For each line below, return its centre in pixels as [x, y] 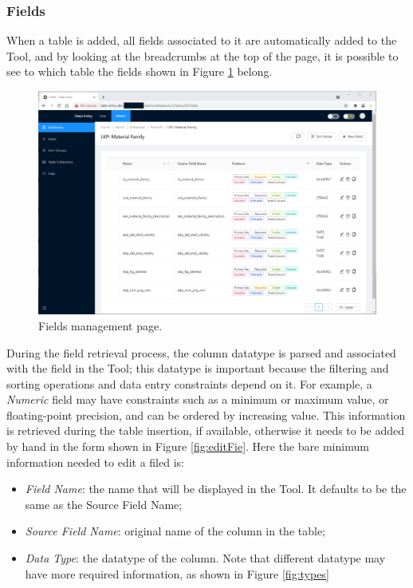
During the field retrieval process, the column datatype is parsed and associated [201, 352]
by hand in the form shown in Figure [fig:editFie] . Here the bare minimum [188, 446]
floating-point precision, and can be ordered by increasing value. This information [206, 414]
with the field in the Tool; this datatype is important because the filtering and [198, 368]
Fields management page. [100, 325]
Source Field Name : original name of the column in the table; [175, 531]
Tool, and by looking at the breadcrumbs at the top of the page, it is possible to [203, 55]
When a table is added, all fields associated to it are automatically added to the [202, 40]
